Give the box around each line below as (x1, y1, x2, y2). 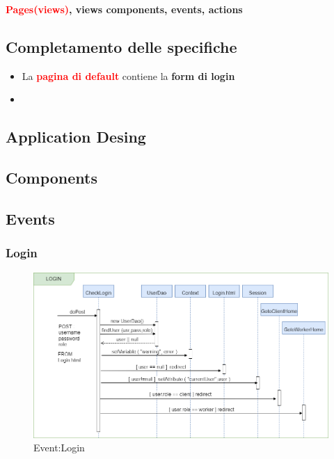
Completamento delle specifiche (6, 35, 237, 57)
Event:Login (33, 440, 85, 455)
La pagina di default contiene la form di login (22, 68, 235, 83)
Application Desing (6, 126, 146, 147)
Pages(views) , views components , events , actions (6, 2, 243, 16)
